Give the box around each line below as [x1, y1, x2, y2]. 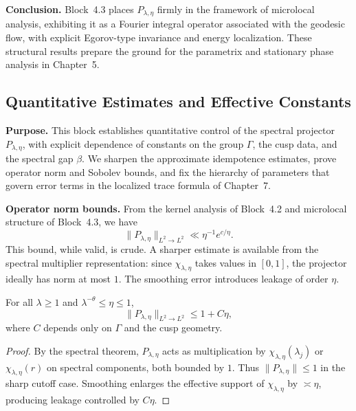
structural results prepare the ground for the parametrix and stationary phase [5, 43, 334, 58]
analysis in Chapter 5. [5, 57, 100, 71]
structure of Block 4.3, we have [5, 214, 138, 229]
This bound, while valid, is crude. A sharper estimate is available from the [5, 241, 319, 256]
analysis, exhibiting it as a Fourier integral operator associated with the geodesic [5, 16, 345, 31]
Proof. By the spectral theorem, [5, 343, 139, 357]
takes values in [194, 255, 256, 269]
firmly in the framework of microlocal [157, 2, 315, 16]
